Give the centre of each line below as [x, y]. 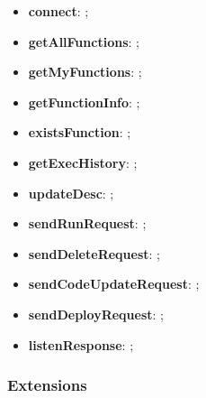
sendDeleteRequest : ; [94, 253]
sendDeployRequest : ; [96, 314]
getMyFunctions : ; [85, 72]
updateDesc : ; [71, 193]
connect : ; [58, 11]
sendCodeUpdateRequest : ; [114, 284]
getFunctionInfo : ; [84, 102]
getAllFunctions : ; [84, 41]
